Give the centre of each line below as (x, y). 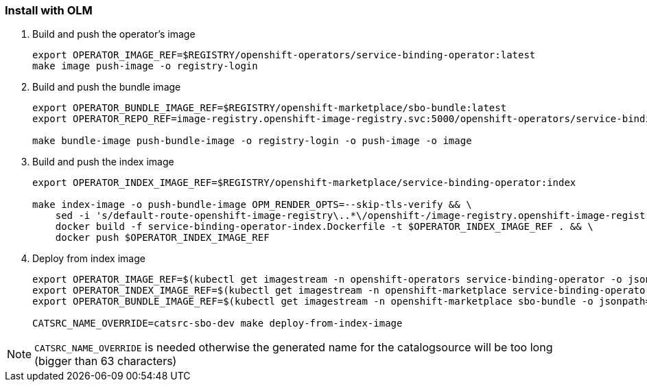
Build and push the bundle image (107, 87)
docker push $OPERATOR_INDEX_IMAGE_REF (162, 238)
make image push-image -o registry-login (145, 66)
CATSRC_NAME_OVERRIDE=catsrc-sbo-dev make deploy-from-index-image (217, 324)
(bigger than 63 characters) (106, 361)
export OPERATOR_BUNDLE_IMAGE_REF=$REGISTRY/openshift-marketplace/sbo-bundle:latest (270, 108)
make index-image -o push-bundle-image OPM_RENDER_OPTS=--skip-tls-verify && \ (252, 205)
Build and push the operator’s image (114, 34)
